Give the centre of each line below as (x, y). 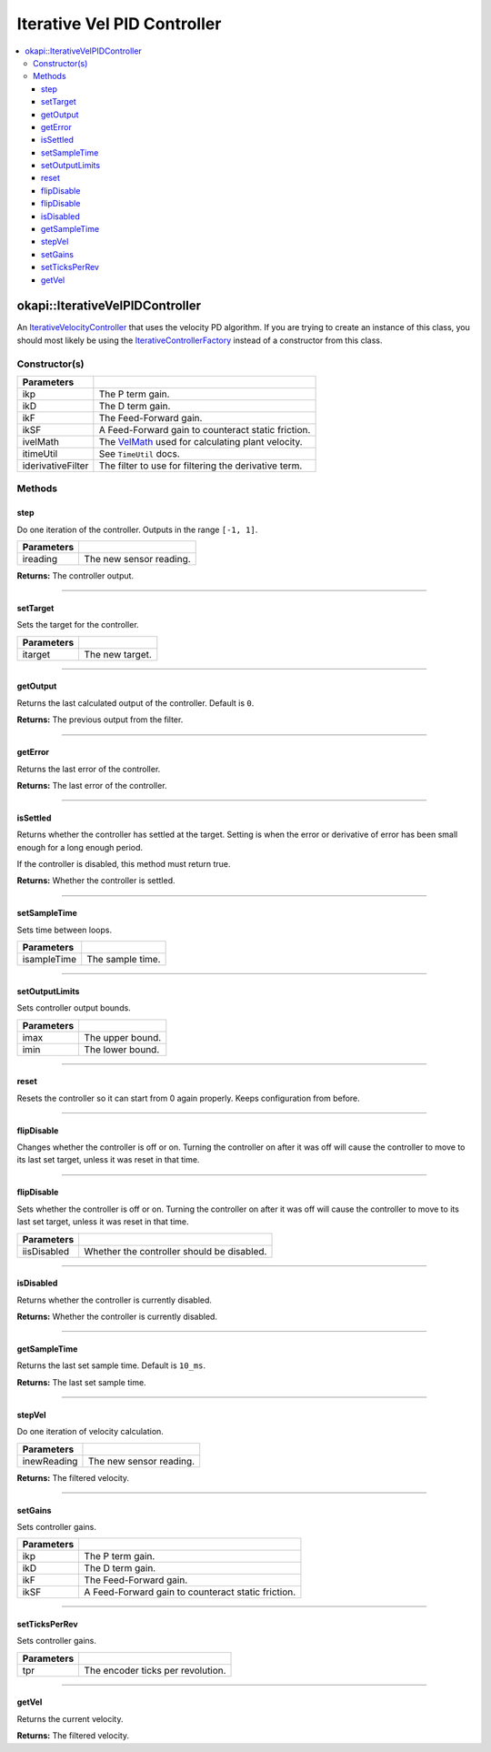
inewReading (50, 1461)
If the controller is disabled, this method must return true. (124, 864)
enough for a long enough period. (80, 847)
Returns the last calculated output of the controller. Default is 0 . (135, 703)
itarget (36, 654)
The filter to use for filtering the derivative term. (200, 466)
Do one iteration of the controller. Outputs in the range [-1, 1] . (137, 529)
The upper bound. (123, 1037)
